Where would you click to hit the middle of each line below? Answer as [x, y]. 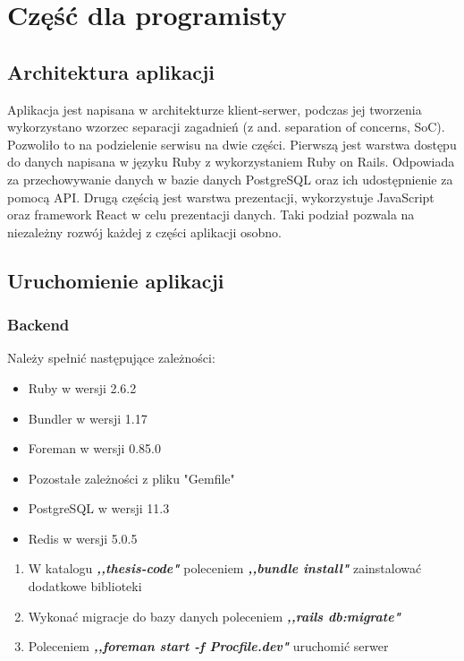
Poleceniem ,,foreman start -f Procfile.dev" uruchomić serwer [208, 646]
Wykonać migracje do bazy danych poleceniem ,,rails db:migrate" [214, 616]
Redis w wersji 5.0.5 [83, 538]
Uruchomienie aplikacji [116, 280]
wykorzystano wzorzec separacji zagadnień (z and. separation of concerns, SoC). [226, 127]
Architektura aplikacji [111, 71]
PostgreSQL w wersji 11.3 [99, 508]
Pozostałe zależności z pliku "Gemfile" [131, 478]
